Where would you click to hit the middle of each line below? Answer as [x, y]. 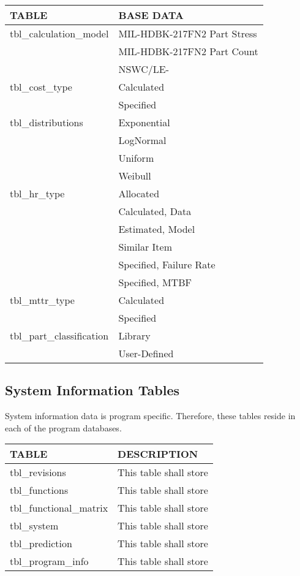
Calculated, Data [155, 211]
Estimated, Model [157, 229]
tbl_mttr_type [42, 300]
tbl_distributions [47, 122]
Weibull [135, 176]
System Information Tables [92, 390]
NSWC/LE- [144, 69]
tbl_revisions [38, 472]
